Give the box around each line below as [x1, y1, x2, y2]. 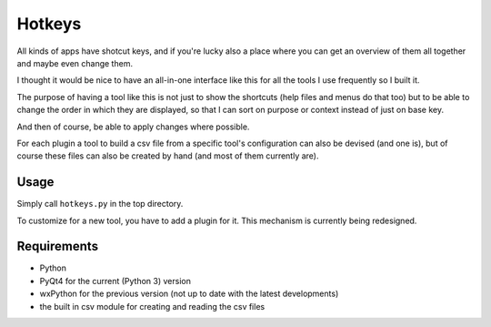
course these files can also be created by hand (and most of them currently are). [16, 150, 319, 161]
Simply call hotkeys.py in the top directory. [16, 199, 184, 209]
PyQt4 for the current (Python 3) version [39, 275, 191, 286]
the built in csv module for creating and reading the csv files [39, 301, 266, 312]
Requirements [16, 239, 99, 254]
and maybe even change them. [16, 57, 134, 68]
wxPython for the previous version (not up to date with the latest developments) [39, 288, 339, 300]
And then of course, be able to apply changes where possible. [16, 121, 250, 132]
